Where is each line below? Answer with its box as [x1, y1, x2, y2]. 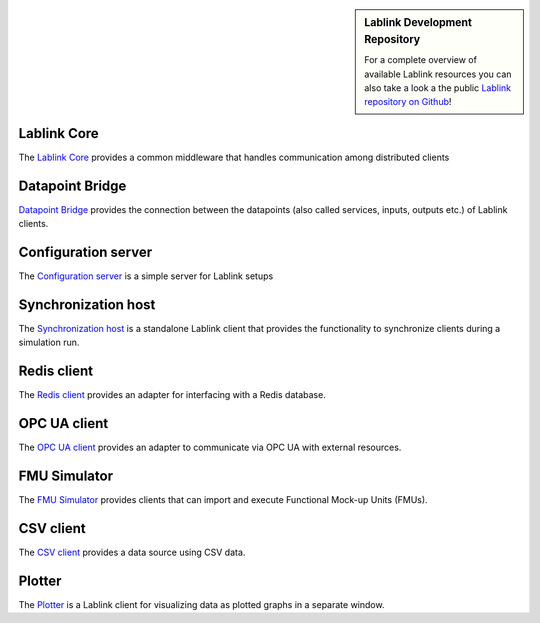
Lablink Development [364, 16, 472, 29]
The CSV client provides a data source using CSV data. [18, 546, 246, 558]
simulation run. [18, 336, 80, 349]
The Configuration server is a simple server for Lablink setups [18, 270, 274, 282]
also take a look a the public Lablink [364, 81, 512, 94]
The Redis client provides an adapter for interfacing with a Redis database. [18, 389, 327, 401]
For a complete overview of [364, 54, 477, 66]
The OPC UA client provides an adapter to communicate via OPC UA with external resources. [18, 441, 402, 454]
